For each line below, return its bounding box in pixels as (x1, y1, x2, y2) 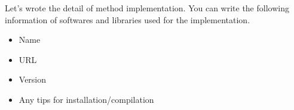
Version (19, 73, 47, 86)
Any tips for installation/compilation (19, 93, 154, 105)
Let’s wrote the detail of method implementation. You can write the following (5, 2, 289, 14)
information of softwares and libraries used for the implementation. (5, 13, 250, 26)
